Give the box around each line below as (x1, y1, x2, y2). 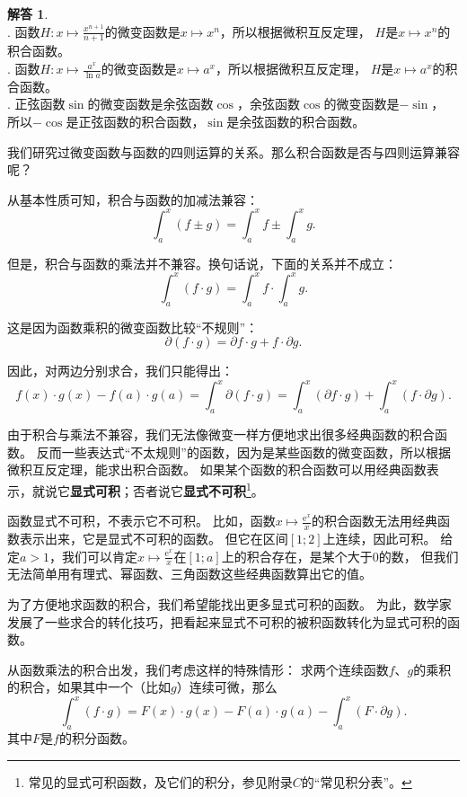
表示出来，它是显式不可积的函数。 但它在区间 (19, 528, 288, 547)
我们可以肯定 (62, 546, 138, 565)
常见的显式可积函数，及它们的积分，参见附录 (28, 772, 293, 791)
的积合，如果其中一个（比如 (7, 677, 171, 696)
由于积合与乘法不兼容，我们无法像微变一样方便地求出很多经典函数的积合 (7, 425, 435, 444)
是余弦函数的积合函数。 (226, 112, 366, 131)
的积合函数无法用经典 (312, 511, 438, 530)
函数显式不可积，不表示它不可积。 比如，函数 (7, 511, 276, 530)
